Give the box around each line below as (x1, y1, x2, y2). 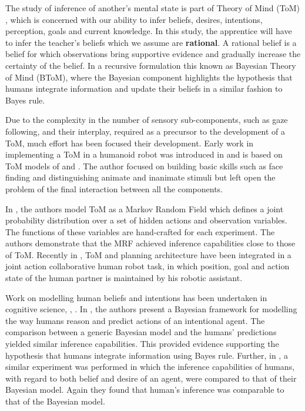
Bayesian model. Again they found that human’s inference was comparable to (5, 383, 284, 396)
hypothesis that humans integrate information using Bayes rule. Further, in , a (5, 349, 288, 361)
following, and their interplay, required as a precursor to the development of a (5, 125, 286, 137)
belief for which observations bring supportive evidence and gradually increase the (5, 48, 301, 60)
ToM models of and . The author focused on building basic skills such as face (5, 159, 283, 172)
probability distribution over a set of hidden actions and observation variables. (5, 214, 287, 226)
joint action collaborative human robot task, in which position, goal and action (5, 260, 290, 272)
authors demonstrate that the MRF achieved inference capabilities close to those (5, 237, 296, 249)
